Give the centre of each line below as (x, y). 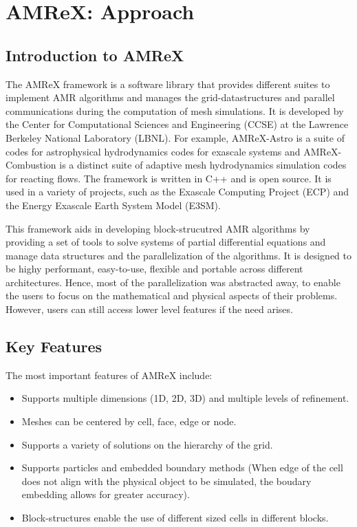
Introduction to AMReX (95, 55)
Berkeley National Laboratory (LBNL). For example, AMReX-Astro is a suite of (175, 137)
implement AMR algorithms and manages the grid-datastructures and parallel (170, 97)
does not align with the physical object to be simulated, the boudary (166, 481)
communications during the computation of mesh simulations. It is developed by (175, 110)
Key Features (54, 346)
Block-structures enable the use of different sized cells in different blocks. (175, 518)
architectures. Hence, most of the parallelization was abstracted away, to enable (173, 282)
